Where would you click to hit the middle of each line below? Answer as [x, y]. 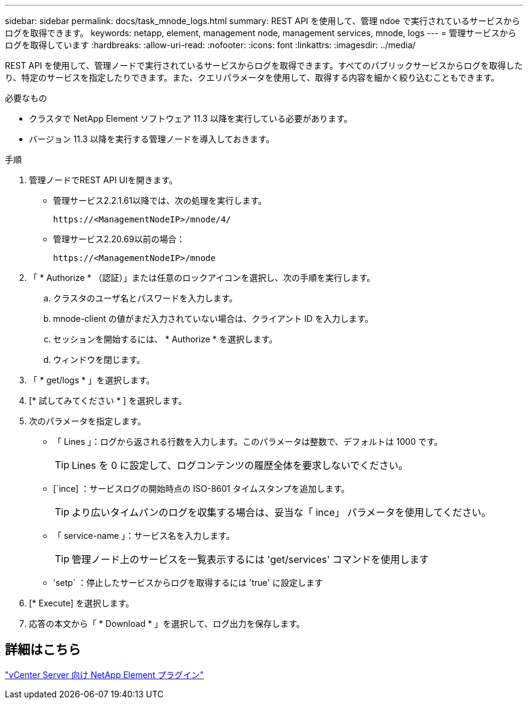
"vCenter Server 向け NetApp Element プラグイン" [105, 674]
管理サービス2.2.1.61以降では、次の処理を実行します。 [160, 200]
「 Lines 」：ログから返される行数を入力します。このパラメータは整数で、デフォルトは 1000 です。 [248, 442]
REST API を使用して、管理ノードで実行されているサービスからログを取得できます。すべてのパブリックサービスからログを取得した [264, 65]
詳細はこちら [43, 650]
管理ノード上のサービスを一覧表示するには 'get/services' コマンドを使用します [250, 559]
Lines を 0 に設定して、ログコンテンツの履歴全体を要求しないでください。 [240, 465]
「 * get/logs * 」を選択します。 [92, 380]
